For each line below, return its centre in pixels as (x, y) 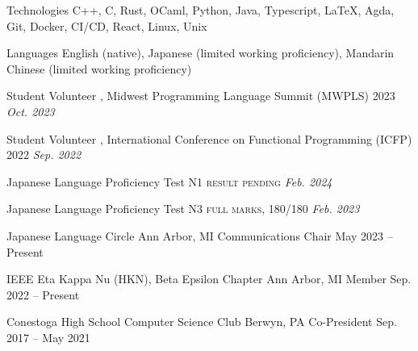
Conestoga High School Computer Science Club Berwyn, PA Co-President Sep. (202, 322)
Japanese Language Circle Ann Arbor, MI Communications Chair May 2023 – (200, 235)
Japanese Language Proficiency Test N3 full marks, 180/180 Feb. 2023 (183, 209)
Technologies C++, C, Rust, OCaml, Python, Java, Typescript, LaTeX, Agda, (201, 10)
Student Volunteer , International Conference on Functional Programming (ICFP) (209, 138)
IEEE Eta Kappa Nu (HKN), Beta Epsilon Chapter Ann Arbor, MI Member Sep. (209, 279)
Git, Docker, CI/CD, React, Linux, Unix (107, 25)
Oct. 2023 (31, 111)
